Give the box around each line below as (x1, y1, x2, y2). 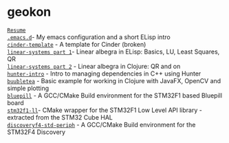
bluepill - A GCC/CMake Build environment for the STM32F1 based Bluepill (7, 91, 222, 100)
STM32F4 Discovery (7, 128, 66, 136)
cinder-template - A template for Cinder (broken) (7, 40, 146, 48)
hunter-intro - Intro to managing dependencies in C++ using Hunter (7, 69, 201, 78)
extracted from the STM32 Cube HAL (7, 113, 113, 121)
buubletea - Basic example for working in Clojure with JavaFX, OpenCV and (7, 76, 221, 85)
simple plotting (7, 84, 50, 92)
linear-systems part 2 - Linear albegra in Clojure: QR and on (7, 62, 181, 70)
